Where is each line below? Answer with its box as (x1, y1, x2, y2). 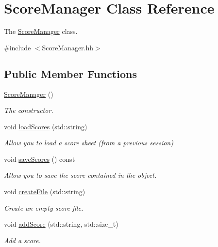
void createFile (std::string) (4, 186, 85, 197)
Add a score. (4, 235, 41, 245)
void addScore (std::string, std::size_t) (4, 219, 118, 229)
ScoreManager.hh (42, 42, 94, 52)
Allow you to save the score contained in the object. (4, 170, 157, 180)
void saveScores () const (4, 154, 75, 164)
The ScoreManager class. (4, 26, 78, 36)
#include (4, 42, 31, 52)
